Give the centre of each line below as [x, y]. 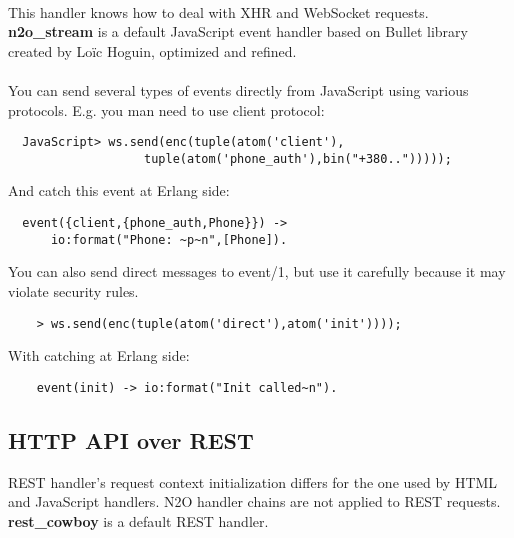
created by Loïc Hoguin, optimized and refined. [152, 50]
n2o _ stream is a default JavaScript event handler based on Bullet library [238, 31]
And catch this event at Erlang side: [119, 190]
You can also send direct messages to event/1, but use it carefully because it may [257, 271]
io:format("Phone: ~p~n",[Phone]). [169, 239]
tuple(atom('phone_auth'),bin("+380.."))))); [298, 158]
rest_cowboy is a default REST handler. [138, 520]
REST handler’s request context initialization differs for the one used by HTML [253, 481]
